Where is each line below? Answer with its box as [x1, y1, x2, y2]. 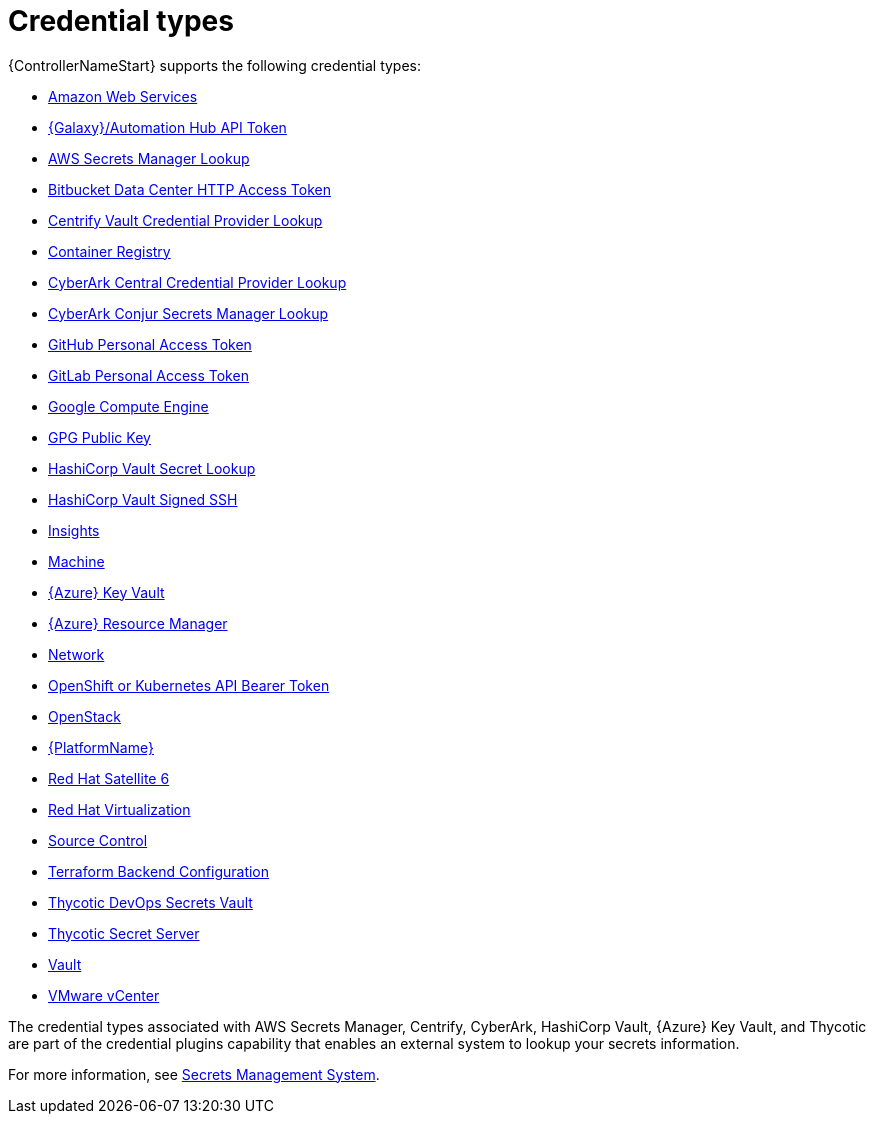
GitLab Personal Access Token [48, 366, 249, 384]
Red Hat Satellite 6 [48, 769, 170, 787]
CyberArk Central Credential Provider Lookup [48, 273, 347, 291]
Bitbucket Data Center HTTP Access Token [48, 180, 331, 198]
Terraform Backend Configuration [48, 862, 270, 880]
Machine [48, 552, 105, 570]
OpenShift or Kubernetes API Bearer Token [48, 676, 330, 694]
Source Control [48, 831, 148, 849]
